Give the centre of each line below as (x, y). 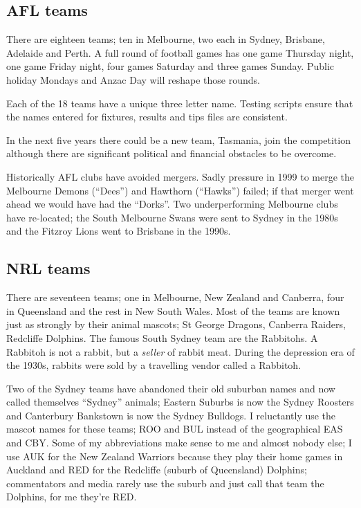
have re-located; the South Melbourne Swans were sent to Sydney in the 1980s (172, 217)
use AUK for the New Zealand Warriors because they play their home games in (175, 456)
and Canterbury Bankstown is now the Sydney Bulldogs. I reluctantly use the (171, 415)
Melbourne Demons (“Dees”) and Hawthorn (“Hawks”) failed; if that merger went (180, 190)
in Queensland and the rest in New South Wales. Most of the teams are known (173, 310)
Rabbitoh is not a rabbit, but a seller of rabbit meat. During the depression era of (180, 351)
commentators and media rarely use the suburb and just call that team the (165, 483)
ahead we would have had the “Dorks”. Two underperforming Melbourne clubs (172, 204)
